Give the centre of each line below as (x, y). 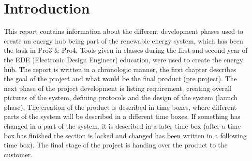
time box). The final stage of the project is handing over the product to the (116, 145)
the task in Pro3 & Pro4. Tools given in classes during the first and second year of (126, 50)
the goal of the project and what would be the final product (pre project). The (120, 79)
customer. (18, 154)
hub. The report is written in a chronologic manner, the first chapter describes (120, 69)
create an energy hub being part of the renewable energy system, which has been (124, 40)
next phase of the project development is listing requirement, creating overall (118, 88)
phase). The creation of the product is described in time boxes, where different (120, 107)
